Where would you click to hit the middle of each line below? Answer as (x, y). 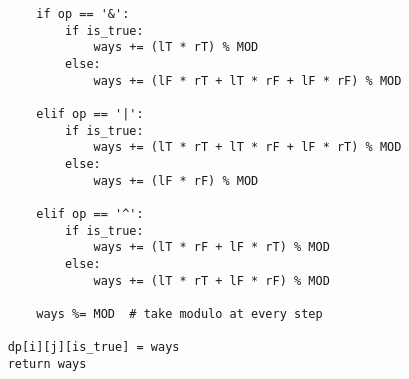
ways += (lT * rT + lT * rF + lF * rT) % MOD (247, 147)
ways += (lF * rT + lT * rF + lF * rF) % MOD (247, 80)
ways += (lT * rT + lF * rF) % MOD (211, 280)
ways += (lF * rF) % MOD (176, 180)
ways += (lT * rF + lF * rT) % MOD (211, 247)
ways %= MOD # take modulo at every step (179, 313)
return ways (47, 363)
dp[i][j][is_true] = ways (93, 347)
